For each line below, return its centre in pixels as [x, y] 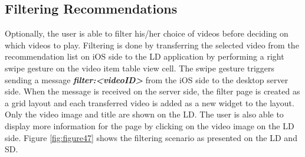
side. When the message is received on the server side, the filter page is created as [152, 91]
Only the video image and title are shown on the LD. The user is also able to [144, 114]
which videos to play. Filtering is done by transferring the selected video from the [152, 45]
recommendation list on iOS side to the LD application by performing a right [145, 56]
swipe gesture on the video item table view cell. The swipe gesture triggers [140, 68]
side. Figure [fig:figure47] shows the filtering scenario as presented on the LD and [151, 137]
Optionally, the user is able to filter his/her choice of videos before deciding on [147, 33]
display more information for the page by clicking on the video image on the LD [150, 125]
